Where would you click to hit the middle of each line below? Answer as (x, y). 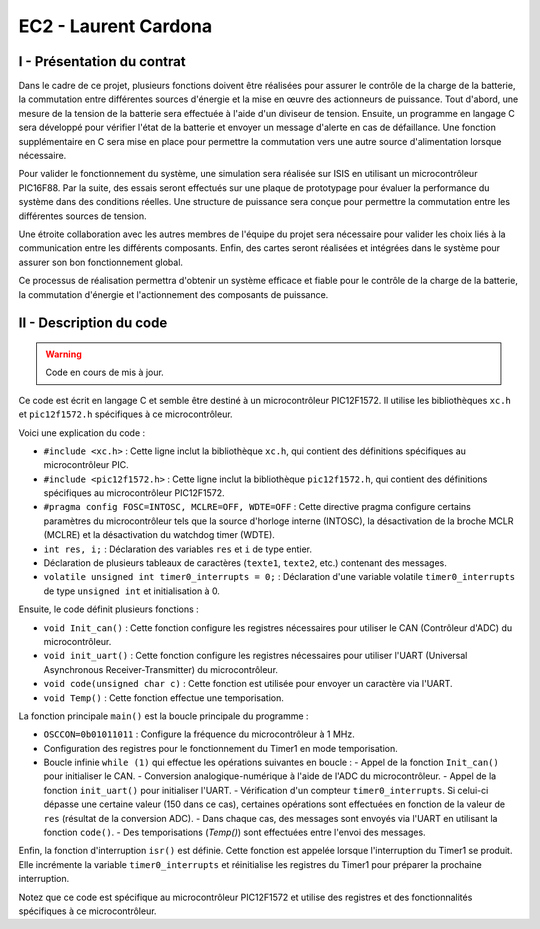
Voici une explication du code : (82, 432)
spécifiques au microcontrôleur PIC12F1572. (134, 493)
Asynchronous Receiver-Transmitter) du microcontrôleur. (161, 669)
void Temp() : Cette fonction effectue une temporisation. (164, 697)
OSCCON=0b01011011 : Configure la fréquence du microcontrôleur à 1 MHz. (199, 734)
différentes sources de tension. (82, 216)
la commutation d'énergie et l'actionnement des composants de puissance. (173, 294)
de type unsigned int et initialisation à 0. (131, 591)
